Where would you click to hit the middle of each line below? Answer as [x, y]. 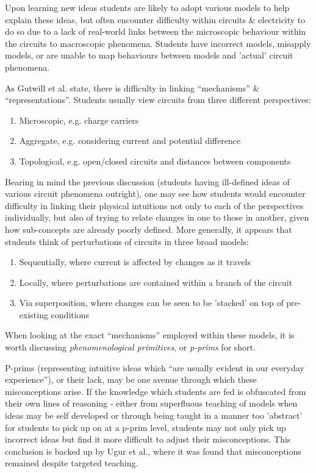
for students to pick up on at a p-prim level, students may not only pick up [145, 427]
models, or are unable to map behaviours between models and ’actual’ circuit [149, 55]
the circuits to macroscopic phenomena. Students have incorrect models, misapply [158, 43]
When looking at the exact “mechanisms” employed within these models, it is [150, 335]
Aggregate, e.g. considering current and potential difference [130, 140]
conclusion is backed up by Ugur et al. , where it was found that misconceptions [153, 451]
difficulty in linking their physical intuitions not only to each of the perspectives [154, 205]
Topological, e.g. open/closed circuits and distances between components [155, 161]
